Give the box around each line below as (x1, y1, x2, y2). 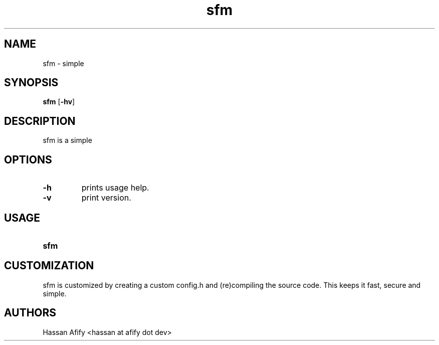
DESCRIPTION (4, 114, 76, 127)
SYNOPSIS (4, 76, 59, 89)
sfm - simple (43, 59, 84, 68)
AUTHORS (4, 306, 57, 319)
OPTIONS (4, 153, 52, 166)
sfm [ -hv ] (43, 97, 75, 106)
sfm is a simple (43, 136, 92, 145)
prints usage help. (81, 183, 149, 193)
